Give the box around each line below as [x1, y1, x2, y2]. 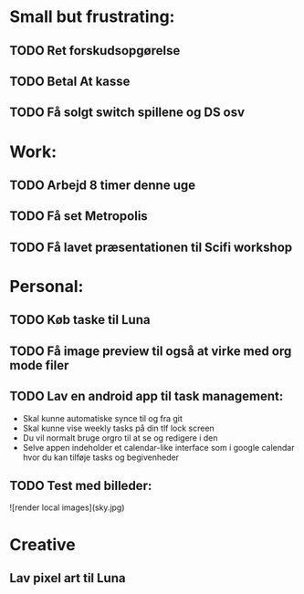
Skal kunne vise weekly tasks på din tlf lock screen [22, 422, 215, 433]
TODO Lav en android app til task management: [9, 389, 284, 404]
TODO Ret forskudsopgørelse [9, 43, 181, 58]
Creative [9, 534, 76, 555]
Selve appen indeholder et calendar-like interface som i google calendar [22, 442, 295, 453]
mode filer [9, 358, 69, 373]
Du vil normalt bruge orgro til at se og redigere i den [22, 432, 218, 443]
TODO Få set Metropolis [9, 208, 148, 224]
